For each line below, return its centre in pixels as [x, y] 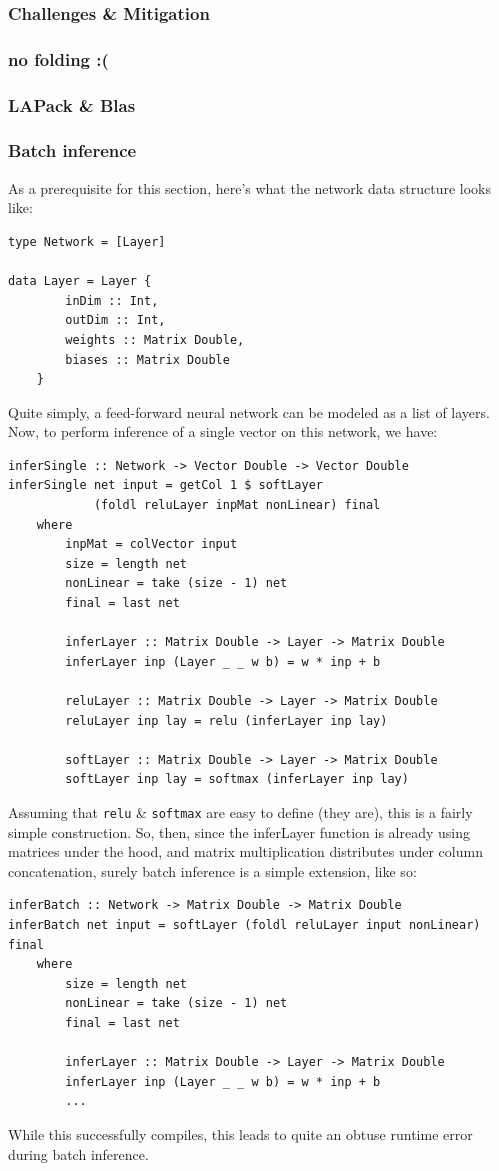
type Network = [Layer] [87, 241]
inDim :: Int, [112, 300]
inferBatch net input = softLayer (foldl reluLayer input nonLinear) [244, 925]
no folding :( [58, 58]
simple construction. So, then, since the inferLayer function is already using [239, 831]
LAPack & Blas [72, 104]
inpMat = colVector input [151, 544]
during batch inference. [78, 1153]
